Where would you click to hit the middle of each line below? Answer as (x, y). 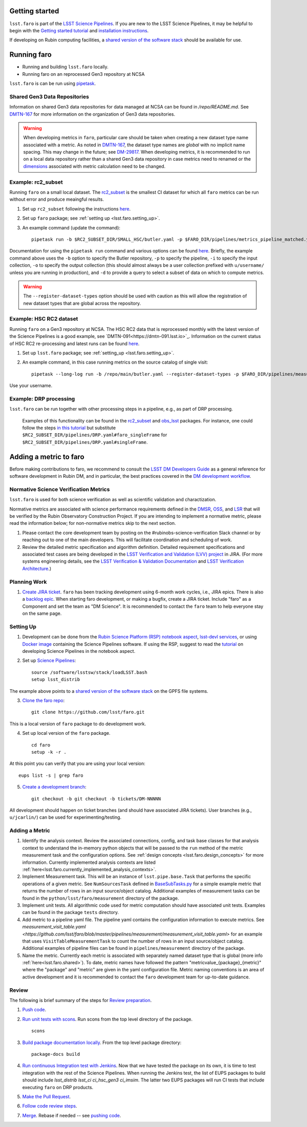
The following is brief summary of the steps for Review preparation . (81, 1001)
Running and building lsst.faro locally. (65, 67)
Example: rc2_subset (36, 182)
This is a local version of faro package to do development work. (78, 724)
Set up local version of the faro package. (67, 733)
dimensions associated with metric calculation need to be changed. (94, 166)
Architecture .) (37, 568)
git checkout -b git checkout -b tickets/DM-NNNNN (96, 799)
